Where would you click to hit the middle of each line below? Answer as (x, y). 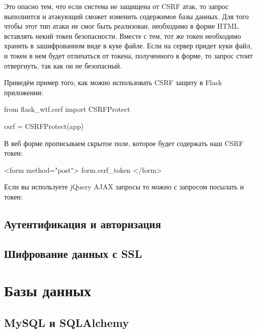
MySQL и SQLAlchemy (67, 322)
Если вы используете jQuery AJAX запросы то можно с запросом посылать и (124, 187)
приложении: (24, 92)
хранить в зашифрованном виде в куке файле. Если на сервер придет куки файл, (128, 46)
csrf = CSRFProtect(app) (44, 126)
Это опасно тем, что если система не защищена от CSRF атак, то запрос (116, 6)
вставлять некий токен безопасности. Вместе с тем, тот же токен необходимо (123, 36)
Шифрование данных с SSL (73, 253)
